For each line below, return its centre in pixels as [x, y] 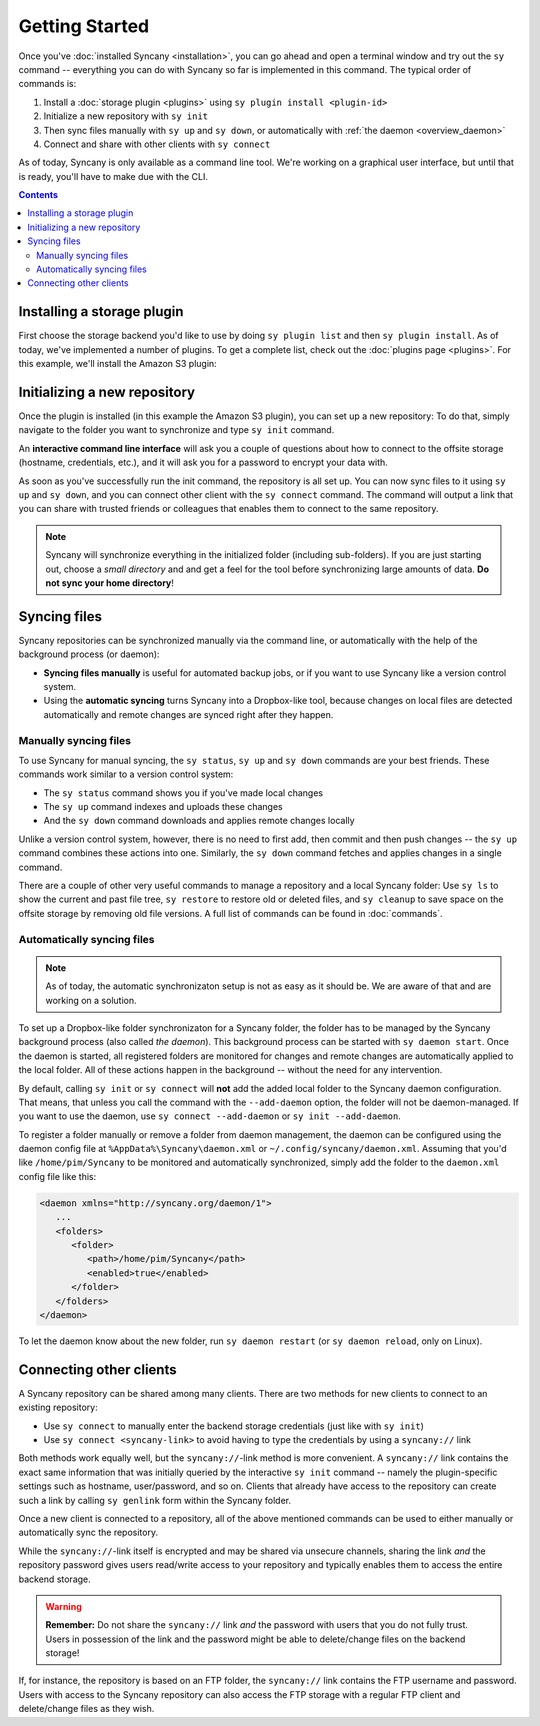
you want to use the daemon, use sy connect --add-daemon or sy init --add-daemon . [210, 1116]
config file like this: [57, 1176]
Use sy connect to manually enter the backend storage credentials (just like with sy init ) [234, 1426]
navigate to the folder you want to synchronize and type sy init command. [176, 430]
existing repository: [58, 1407]
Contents [38, 195]
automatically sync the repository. [88, 1532]
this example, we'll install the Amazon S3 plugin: [117, 364]
